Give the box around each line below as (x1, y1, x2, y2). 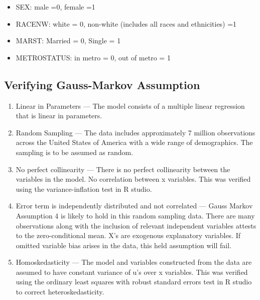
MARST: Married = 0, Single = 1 (16, 35, 121, 46)
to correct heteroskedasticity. (16, 286, 104, 297)
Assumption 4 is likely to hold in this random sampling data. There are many (16, 210, 255, 220)
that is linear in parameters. (16, 110, 102, 121)
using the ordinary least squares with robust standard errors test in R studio (16, 276, 252, 287)
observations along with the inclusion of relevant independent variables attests (16, 220, 256, 231)
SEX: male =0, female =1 (16, 2, 95, 12)
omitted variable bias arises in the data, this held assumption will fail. (16, 240, 231, 250)
